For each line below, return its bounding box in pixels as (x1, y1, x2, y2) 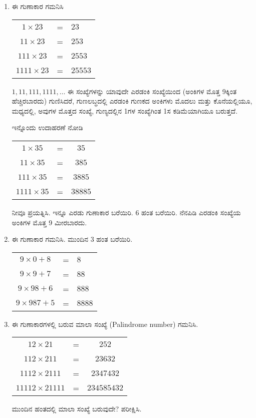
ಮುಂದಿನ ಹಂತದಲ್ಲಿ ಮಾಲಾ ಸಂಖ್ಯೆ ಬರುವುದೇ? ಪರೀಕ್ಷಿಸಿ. (12, 403, 142, 414)
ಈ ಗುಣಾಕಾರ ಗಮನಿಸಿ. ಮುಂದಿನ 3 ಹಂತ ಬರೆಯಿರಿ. (12, 234, 133, 244)
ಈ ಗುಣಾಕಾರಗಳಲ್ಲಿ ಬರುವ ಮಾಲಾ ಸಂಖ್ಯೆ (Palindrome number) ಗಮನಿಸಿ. (12, 318, 198, 329)
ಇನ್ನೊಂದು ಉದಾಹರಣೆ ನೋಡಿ (12, 122, 83, 133)
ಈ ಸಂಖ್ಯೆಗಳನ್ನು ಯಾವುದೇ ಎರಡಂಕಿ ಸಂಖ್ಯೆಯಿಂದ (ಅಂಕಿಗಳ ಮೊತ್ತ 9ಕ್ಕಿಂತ (68, 86, 237, 96)
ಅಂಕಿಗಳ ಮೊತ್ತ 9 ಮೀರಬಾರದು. (12, 217, 87, 227)
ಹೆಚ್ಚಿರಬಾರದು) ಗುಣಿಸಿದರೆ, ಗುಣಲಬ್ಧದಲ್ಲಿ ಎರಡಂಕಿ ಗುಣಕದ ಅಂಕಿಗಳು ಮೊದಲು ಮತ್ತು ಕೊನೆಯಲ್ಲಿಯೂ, (12, 96, 252, 106)
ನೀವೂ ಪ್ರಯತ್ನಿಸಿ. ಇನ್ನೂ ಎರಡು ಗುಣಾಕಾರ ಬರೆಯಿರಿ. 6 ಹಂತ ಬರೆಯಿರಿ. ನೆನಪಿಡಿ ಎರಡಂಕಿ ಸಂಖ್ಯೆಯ (12, 207, 241, 217)
